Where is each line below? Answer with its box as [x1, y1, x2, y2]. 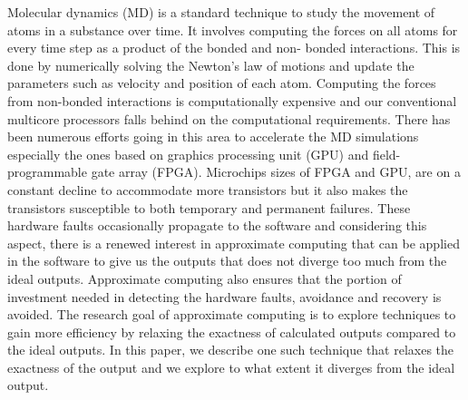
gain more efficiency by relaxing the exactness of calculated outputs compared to [7, 322, 456, 341]
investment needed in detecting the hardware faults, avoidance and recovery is [7, 287, 442, 306]
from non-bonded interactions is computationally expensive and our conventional [7, 91, 457, 110]
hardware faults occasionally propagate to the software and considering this [7, 216, 427, 235]
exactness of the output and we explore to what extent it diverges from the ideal [7, 357, 455, 376]
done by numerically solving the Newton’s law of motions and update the [7, 55, 414, 74]
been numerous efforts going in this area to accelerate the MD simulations [7, 127, 419, 146]
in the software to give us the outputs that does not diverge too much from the [7, 251, 447, 270]
